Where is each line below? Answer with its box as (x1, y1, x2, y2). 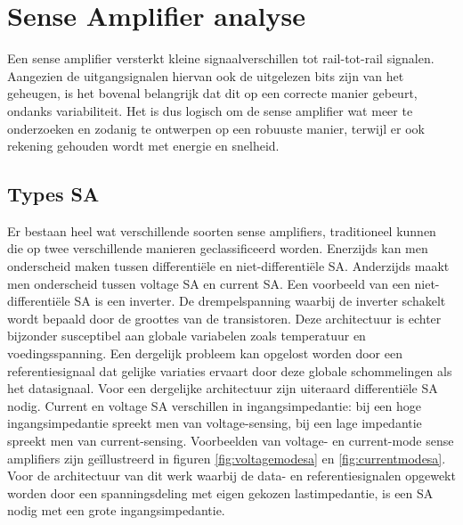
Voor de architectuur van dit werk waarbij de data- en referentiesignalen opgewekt (7, 466, 456, 485)
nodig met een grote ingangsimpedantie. (7, 501, 225, 520)
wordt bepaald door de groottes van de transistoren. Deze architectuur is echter (7, 308, 442, 327)
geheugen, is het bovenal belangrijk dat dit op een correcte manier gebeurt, (7, 84, 418, 103)
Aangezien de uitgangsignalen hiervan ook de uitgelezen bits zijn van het (7, 66, 404, 85)
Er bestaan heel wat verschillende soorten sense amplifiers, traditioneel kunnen (7, 221, 436, 240)
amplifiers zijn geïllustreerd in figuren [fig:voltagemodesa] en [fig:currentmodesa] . (7, 448, 446, 467)
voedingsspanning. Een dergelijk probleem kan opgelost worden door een (7, 344, 402, 363)
